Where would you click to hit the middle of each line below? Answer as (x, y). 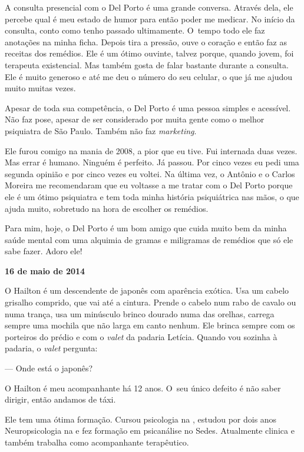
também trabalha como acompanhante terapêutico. (97, 442)
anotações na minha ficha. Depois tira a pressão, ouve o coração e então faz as (146, 41)
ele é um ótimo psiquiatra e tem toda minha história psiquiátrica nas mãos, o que (152, 196)
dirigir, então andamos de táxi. (60, 399)
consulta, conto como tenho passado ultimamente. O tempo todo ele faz (135, 30)
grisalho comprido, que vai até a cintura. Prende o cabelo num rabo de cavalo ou (151, 302)
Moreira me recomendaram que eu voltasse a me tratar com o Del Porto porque (149, 185)
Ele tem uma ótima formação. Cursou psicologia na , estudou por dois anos (141, 419)
